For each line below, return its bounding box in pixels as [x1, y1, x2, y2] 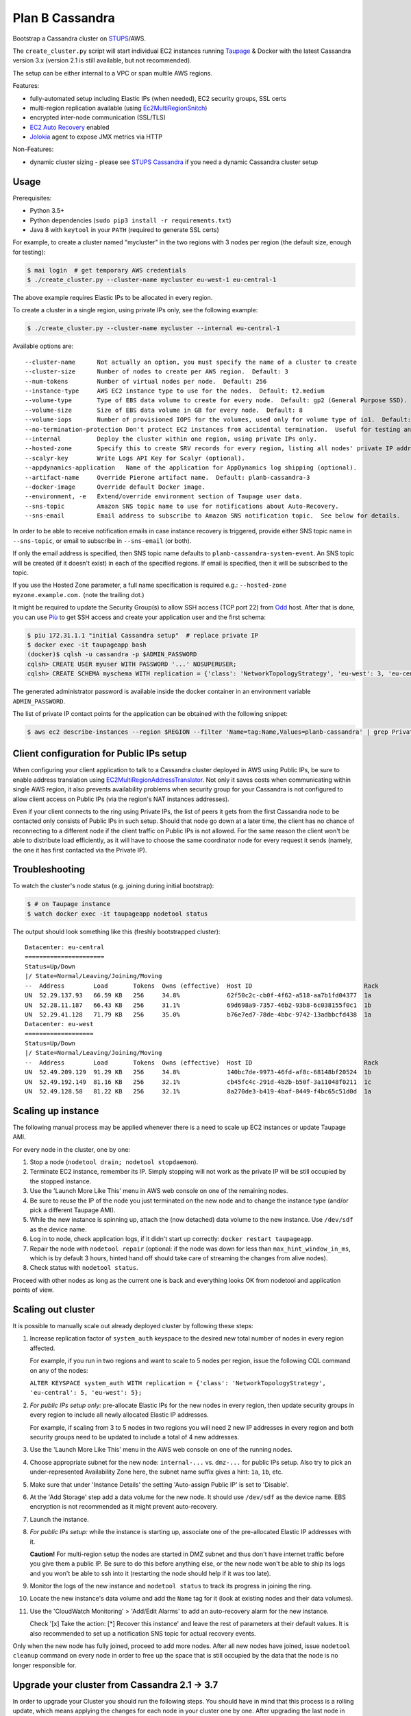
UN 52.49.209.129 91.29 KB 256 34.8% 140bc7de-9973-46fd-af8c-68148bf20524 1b [25, 1068, 372, 1076]
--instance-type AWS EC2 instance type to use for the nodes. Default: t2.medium [25, 386, 325, 395]
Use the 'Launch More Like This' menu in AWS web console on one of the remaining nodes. [29, 1187, 288, 1195]
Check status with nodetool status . [29, 1264, 138, 1272]
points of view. [12, 1286, 54, 1294]
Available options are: [12, 342, 74, 350]
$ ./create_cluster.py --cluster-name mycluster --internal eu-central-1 [27, 325, 280, 332]
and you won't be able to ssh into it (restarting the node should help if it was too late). [29, 1569, 271, 1577]
